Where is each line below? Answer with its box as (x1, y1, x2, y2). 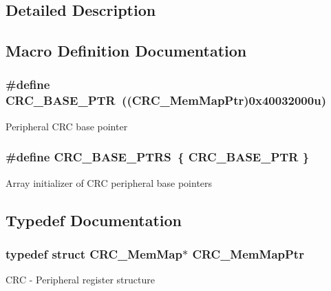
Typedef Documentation (6, 209, 182, 230)
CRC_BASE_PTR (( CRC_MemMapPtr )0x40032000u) (6, 92, 326, 109)
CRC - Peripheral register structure (6, 272, 155, 287)
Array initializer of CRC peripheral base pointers (6, 175, 213, 190)
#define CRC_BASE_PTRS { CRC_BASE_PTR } (6, 148, 310, 165)
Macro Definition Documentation (6, 40, 247, 61)
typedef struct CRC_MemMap (6, 245, 182, 262)
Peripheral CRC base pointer (6, 119, 128, 133)
